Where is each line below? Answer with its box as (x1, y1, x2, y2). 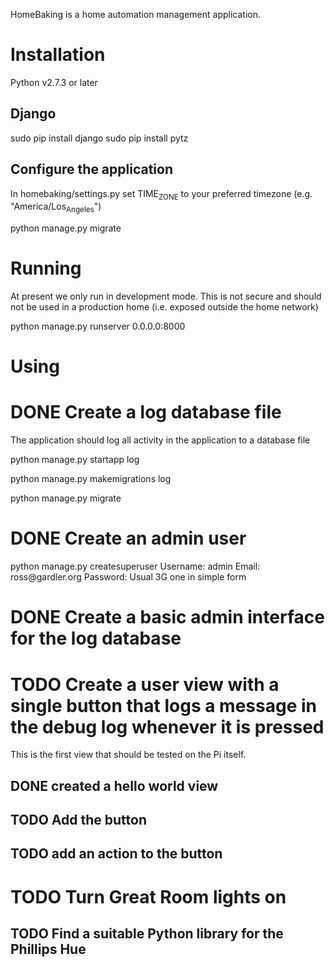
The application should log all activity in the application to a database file (10, 434, 311, 446)
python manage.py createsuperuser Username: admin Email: (10, 560, 261, 573)
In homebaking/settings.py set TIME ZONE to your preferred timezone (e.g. (10, 187, 313, 202)
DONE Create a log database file (10, 401, 282, 424)
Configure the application (10, 161, 174, 178)
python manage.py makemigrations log (10, 473, 172, 485)
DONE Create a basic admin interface (10, 606, 325, 629)
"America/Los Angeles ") (10, 200, 102, 215)
